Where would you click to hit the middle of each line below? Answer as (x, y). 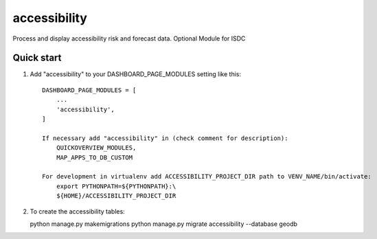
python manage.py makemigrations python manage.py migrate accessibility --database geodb (164, 224)
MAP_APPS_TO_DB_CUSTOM (94, 157)
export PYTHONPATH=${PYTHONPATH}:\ (116, 186)
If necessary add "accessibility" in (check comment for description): (165, 138)
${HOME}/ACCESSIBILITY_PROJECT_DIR (116, 196)
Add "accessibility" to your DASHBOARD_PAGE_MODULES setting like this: (136, 74)
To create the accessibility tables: (77, 211)
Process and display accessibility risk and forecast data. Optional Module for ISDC (129, 38)
